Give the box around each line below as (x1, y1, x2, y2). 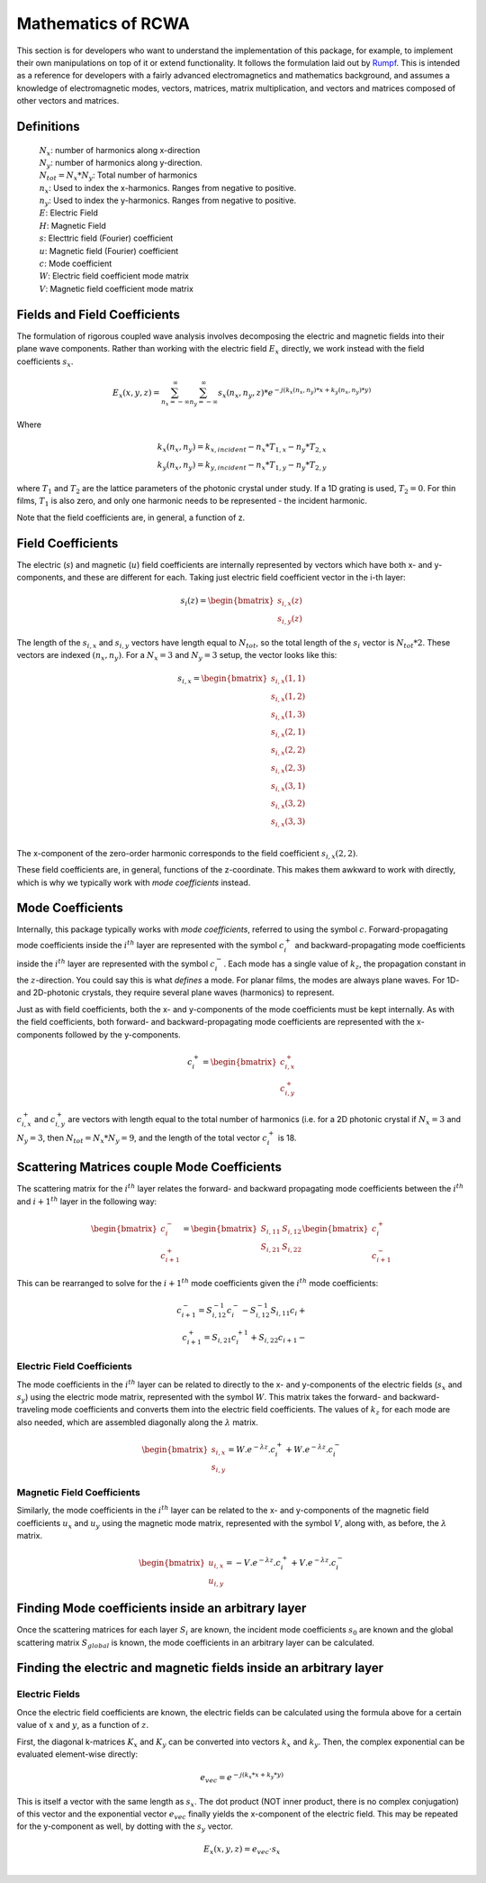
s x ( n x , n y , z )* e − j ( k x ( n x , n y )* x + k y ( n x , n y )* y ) (217, 386, 372, 400)
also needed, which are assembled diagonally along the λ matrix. (16, 1416, 258, 1428)
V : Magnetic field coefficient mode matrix (39, 283, 193, 294)
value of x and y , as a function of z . (16, 1720, 148, 1731)
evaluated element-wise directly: (16, 1749, 139, 1760)
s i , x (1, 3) (270, 708, 306, 721)
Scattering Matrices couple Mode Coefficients (16, 1159, 283, 1175)
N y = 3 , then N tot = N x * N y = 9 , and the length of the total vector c (16, 1132, 267, 1145)
